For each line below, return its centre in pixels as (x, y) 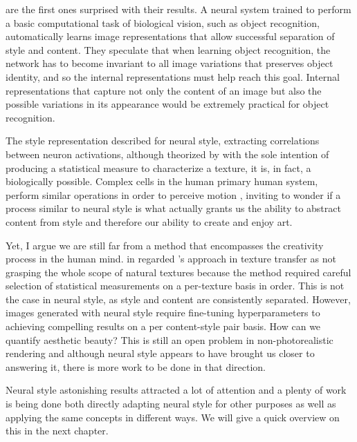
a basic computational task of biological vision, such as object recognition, (163, 22)
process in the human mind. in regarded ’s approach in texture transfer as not (171, 259)
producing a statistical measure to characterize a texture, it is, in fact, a (158, 167)
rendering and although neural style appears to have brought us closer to (160, 353)
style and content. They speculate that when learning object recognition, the (168, 49)
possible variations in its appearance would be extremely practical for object (167, 104)
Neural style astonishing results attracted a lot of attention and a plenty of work (176, 390)
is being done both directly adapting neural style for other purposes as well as (171, 404)
